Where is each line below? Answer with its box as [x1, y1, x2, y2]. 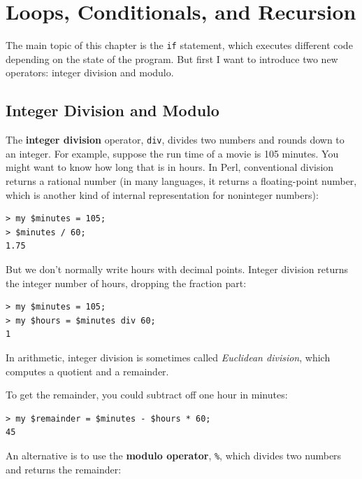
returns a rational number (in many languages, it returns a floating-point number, [6, 174, 357, 188]
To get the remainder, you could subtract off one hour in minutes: [6, 387, 288, 402]
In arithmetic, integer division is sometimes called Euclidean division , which [6, 349, 331, 364]
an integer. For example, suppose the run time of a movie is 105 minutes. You [6, 146, 339, 160]
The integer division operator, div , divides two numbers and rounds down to [6, 132, 345, 147]
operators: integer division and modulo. [6, 65, 174, 80]
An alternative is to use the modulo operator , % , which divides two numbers [6, 447, 342, 462]
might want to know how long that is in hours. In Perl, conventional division [6, 160, 334, 174]
